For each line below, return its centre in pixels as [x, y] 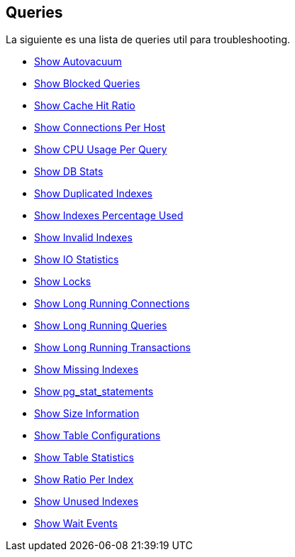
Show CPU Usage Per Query [101, 150]
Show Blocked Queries [87, 84]
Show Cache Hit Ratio [85, 106]
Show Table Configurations [98, 436]
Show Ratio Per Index [84, 480]
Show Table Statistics [84, 458]
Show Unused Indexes [87, 502]
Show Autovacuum [78, 62]
